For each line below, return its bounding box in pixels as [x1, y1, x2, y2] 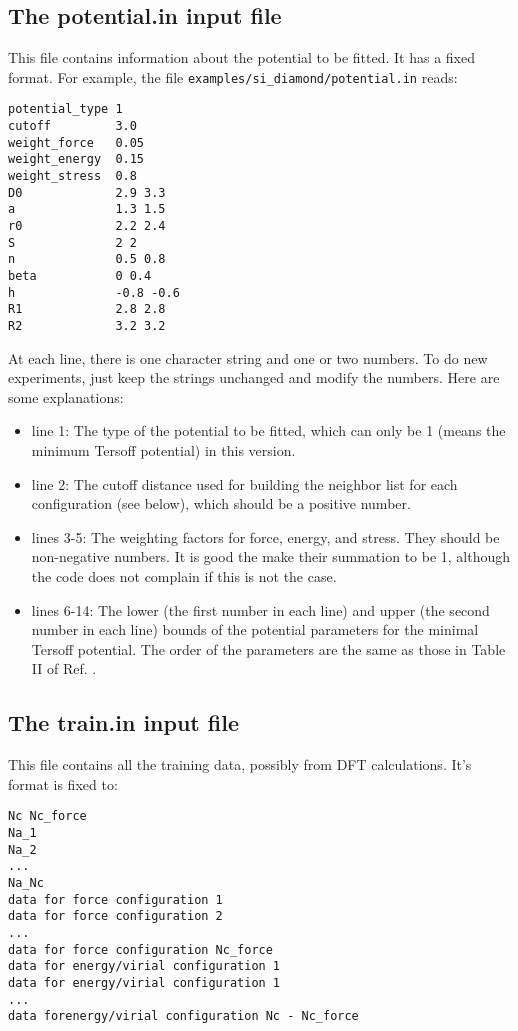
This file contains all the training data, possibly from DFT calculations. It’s [8, 754, 472, 775]
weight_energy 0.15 [8, 152, 145, 167]
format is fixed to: [8, 773, 118, 794]
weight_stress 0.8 [8, 169, 137, 184]
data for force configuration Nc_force [8, 942, 273, 957]
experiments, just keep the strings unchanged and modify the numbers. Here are [8, 367, 500, 388]
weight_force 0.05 [8, 135, 145, 150]
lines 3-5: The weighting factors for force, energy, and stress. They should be [31, 526, 500, 547]
